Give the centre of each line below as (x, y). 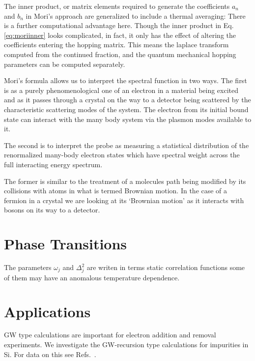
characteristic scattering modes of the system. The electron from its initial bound (126, 109)
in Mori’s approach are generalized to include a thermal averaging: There (136, 15)
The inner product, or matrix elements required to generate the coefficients (117, 6)
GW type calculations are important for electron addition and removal (110, 335)
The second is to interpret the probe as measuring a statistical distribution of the (127, 145)
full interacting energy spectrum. (53, 164)
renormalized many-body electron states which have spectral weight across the (122, 155)
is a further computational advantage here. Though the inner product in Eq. (119, 25)
